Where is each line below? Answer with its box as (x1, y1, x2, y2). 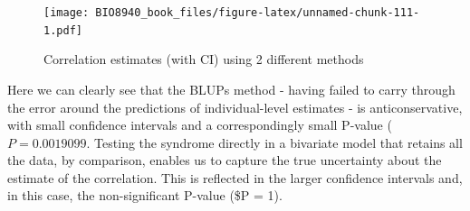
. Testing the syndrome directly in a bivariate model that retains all (86, 133, 463, 151)
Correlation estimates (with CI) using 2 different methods (43, 50, 364, 69)
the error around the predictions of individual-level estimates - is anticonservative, (7, 97, 463, 116)
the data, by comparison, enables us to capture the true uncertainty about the (7, 151, 442, 170)
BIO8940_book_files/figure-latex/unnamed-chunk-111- (95, 6, 420, 19)
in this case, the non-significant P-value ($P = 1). (7, 186, 283, 205)
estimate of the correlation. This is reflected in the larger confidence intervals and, (7, 168, 463, 187)
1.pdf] (43, 23, 82, 37)
